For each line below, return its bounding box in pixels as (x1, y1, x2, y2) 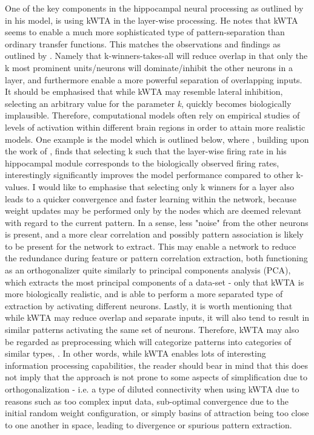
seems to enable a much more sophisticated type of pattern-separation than (5, 26, 285, 38)
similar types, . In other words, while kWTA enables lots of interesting (5, 347, 266, 360)
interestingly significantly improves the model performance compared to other (5, 168, 293, 181)
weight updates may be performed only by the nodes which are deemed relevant (5, 204, 302, 217)
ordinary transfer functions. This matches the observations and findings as (5, 37, 281, 50)
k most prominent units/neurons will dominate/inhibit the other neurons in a (5, 61, 293, 74)
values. (5, 180, 30, 193)
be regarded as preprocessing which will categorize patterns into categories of (5, 335, 292, 348)
